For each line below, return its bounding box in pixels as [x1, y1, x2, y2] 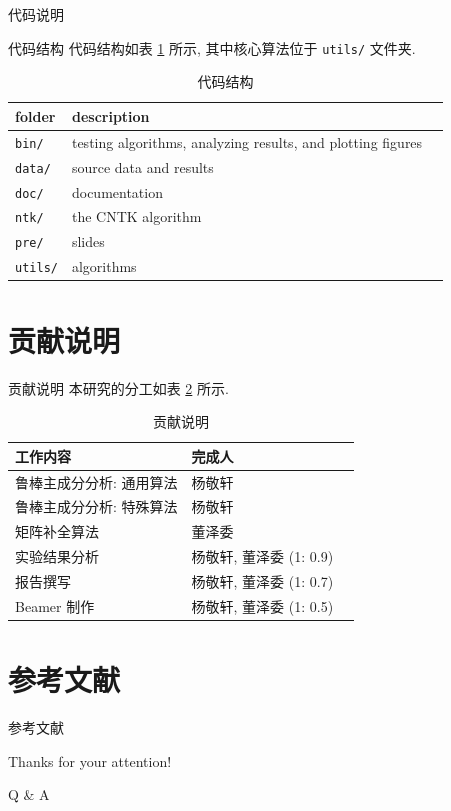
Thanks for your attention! [8, 750, 172, 771]
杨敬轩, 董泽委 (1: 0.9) [191, 546, 334, 567]
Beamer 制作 [15, 595, 95, 616]
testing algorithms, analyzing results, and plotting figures [71, 131, 423, 152]
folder [15, 105, 56, 126]
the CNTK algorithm [71, 206, 202, 227]
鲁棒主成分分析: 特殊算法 [15, 496, 178, 517]
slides [71, 231, 105, 252]
